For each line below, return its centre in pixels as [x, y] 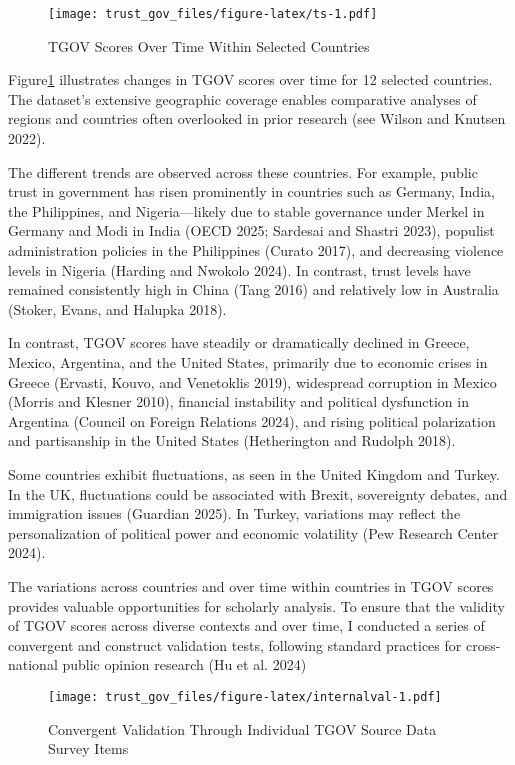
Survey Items [88, 748]
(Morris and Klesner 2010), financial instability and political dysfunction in [238, 401]
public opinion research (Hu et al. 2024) [184, 664]
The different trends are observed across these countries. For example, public [243, 171]
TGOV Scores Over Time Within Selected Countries [209, 45]
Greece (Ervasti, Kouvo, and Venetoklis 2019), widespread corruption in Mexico [252, 381]
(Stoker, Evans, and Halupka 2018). [117, 308]
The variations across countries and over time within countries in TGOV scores [251, 585]
